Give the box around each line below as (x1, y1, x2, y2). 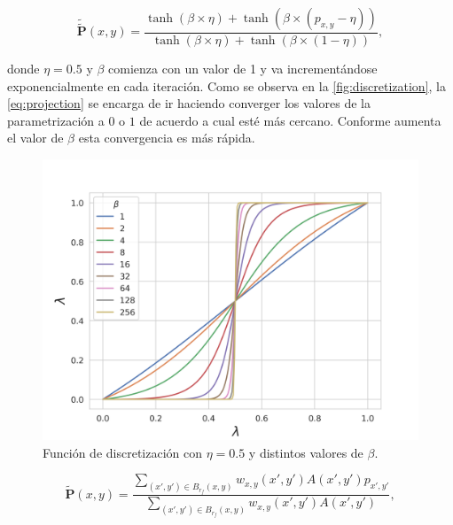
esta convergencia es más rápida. (78, 128, 255, 147)
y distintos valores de (248, 443, 363, 461)
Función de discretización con (43, 443, 202, 461)
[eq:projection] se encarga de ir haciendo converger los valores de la (7, 94, 371, 112)
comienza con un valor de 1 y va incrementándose (108, 59, 378, 78)
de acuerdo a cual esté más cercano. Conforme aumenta (139, 111, 441, 129)
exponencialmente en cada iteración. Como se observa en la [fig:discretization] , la (7, 76, 446, 95)
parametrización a (7, 111, 105, 129)
